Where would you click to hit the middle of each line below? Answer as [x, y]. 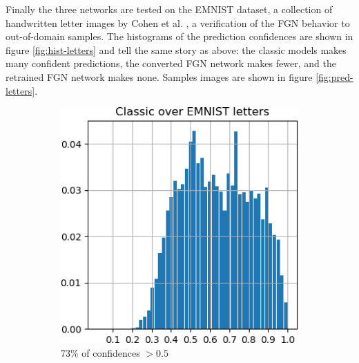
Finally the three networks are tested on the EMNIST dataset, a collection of [169, 9]
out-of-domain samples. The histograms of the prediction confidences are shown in [179, 36]
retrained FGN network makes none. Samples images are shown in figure [159, 76]
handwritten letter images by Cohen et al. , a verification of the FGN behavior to [178, 22]
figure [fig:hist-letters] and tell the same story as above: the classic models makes [176, 49]
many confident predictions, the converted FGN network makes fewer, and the [171, 63]
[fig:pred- [334, 76]
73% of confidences [100, 352]
